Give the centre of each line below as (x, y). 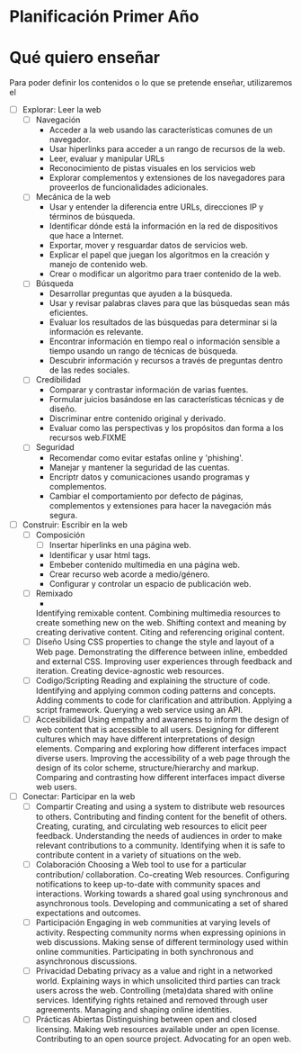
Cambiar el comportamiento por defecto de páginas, (146, 496)
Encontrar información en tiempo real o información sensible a (164, 342)
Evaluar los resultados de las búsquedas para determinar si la (163, 322)
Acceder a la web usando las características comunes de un (161, 130)
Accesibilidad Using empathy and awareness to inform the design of (162, 719)
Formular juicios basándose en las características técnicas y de (167, 400)
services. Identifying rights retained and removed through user (151, 1000)
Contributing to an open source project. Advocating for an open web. (164, 1039)
